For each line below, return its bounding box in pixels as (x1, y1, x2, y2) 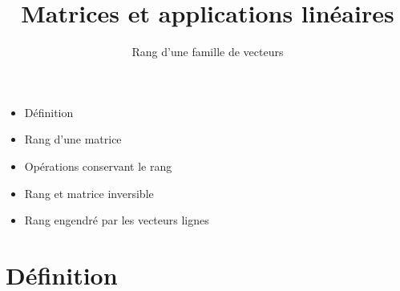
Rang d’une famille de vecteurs (131, 43, 284, 60)
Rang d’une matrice (24, 131, 122, 148)
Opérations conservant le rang (24, 157, 172, 174)
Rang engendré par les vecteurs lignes (24, 212, 209, 228)
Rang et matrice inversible (24, 184, 154, 201)
